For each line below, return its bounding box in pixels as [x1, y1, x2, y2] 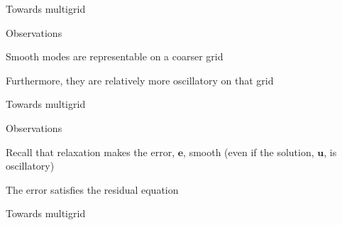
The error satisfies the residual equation [6, 182, 179, 197]
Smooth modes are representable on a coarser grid [6, 49, 224, 64]
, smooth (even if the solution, [183, 144, 314, 159]
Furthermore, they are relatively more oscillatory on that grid [6, 72, 274, 87]
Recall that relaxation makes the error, [6, 144, 175, 159]
